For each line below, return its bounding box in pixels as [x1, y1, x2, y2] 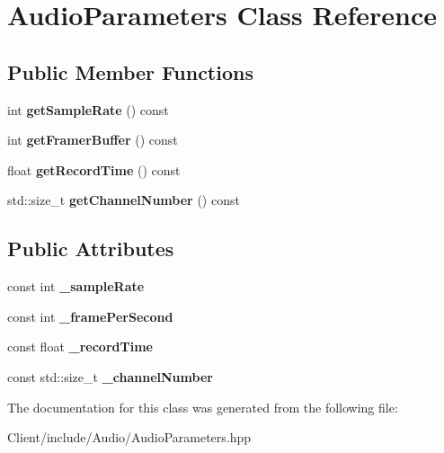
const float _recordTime [7, 337, 153, 356]
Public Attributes [7, 235, 174, 262]
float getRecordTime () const [7, 160, 181, 179]
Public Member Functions [7, 58, 253, 85]
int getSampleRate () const [7, 100, 169, 119]
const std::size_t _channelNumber [7, 367, 213, 386]
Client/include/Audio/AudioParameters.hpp [7, 428, 252, 447]
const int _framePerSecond [7, 306, 173, 325]
